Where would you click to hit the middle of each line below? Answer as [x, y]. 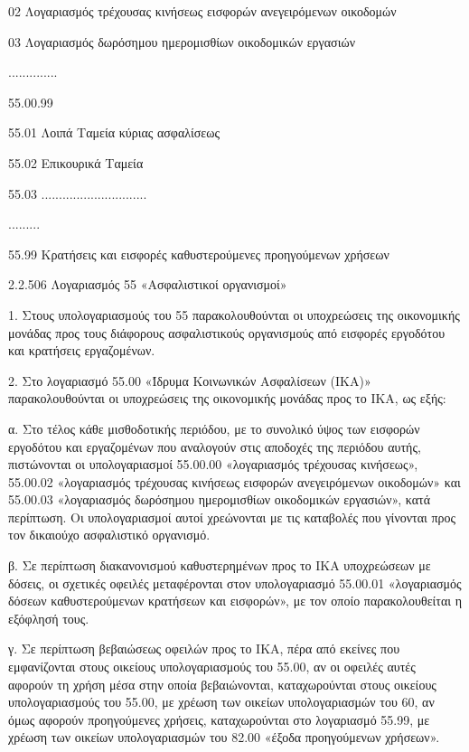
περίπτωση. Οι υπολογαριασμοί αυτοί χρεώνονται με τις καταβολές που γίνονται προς [232, 517]
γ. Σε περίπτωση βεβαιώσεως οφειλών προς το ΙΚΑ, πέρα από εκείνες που [204, 649]
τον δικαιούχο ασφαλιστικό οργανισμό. [109, 535]
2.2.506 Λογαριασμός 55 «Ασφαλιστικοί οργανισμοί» [148, 284]
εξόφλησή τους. [49, 618]
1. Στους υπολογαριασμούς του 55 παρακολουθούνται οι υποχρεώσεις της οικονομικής [234, 314]
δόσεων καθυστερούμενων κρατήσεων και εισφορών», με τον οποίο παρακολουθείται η [235, 601]
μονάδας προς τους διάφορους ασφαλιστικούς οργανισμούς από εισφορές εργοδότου [227, 332]
